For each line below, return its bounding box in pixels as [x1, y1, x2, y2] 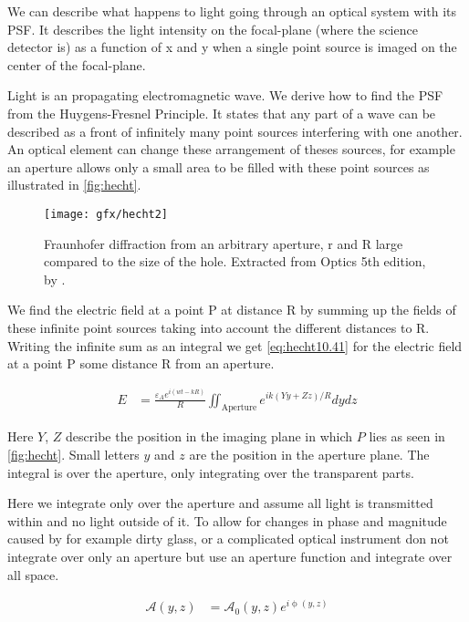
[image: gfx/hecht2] [44, 207, 169, 221]
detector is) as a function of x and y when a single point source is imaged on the [7, 37, 457, 57]
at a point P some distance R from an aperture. [7, 354, 275, 373]
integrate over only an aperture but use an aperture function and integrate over [7, 546, 453, 565]
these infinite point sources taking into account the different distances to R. [7, 317, 430, 337]
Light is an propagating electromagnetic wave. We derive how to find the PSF [7, 86, 443, 105]
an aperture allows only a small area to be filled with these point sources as [7, 157, 430, 176]
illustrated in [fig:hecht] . [7, 175, 141, 194]
